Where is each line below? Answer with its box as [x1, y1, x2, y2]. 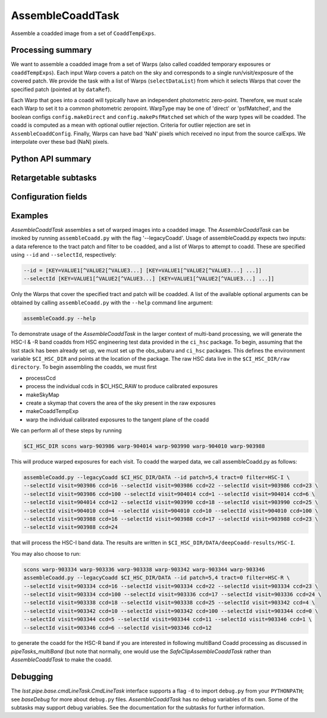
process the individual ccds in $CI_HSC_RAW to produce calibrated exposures [26, 383, 218, 390]
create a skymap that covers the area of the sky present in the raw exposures [26, 399, 216, 407]
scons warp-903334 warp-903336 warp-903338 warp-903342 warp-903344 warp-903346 [23, 566, 265, 573]
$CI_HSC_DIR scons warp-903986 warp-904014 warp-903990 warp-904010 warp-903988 [23, 443, 265, 450]
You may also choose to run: [11, 550, 81, 557]
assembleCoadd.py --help [23, 315, 96, 322]
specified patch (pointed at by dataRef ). [11, 86, 112, 93]
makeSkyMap [26, 391, 59, 398]
